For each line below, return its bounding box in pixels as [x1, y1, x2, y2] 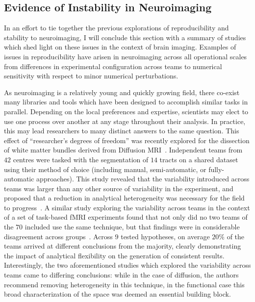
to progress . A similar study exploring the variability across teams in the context [4, 202, 250, 212]
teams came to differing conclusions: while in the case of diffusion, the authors [4, 270, 239, 280]
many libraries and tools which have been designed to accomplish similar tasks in [4, 97, 248, 107]
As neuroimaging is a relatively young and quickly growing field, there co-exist [4, 87, 240, 97]
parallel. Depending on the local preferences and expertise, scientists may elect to [4, 106, 249, 116]
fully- [208, 164, 225, 174]
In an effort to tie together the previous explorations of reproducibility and [4, 23, 229, 33]
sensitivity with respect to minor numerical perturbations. [4, 71, 178, 81]
